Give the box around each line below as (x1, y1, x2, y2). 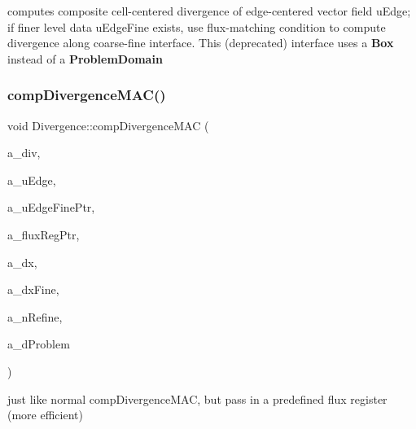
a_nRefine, (7, 308, 63, 325)
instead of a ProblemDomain (7, 50, 163, 67)
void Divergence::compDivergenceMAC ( (7, 116, 209, 134)
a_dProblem (7, 335, 70, 352)
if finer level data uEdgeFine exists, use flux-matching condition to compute (7, 18, 386, 35)
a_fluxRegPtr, (7, 225, 80, 243)
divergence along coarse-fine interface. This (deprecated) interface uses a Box (7, 34, 394, 51)
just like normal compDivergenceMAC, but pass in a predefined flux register (7, 390, 388, 407)
